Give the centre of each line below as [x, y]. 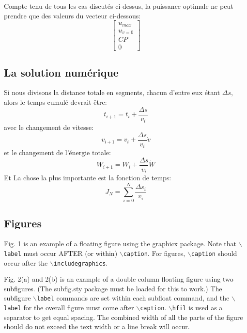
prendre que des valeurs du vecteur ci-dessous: [72, 15]
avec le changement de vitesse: [49, 127]
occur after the [26, 262]
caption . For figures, [154, 253]
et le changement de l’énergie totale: [57, 152]
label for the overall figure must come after [69, 308]
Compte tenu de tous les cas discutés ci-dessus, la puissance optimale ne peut [119, 6]
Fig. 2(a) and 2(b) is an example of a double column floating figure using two [119, 279]
